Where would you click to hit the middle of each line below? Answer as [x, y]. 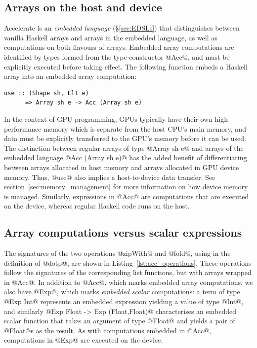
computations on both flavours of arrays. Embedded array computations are [119, 47]
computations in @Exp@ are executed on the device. [84, 340]
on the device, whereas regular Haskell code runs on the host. [97, 206]
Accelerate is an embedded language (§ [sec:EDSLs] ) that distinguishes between [122, 28]
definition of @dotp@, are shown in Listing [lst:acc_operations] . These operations [128, 262]
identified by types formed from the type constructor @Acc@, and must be [117, 56]
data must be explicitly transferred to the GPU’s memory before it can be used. [125, 138]
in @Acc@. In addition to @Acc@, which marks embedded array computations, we [128, 282]
